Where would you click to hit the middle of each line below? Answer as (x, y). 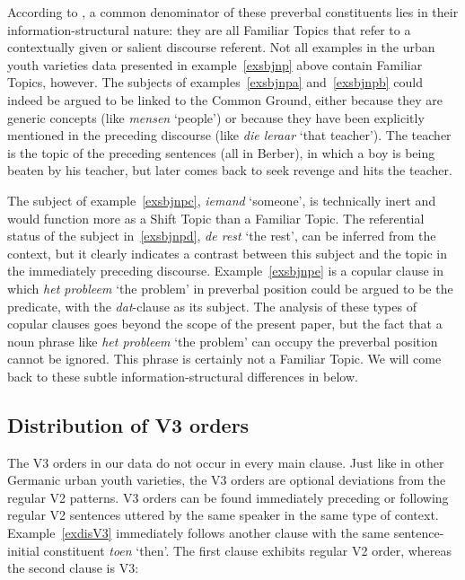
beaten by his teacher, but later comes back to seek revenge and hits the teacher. (230, 170)
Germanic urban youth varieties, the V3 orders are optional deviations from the (227, 480)
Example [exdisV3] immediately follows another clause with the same (198, 533)
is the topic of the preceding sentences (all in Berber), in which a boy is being (221, 152)
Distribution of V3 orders (128, 424)
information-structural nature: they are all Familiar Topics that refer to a (209, 29)
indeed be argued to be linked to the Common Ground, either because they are (225, 99)
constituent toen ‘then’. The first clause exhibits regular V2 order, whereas (248, 550)
